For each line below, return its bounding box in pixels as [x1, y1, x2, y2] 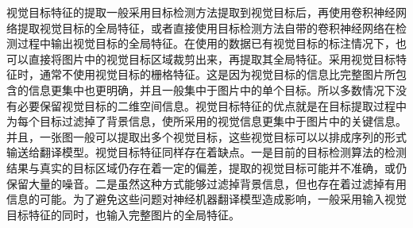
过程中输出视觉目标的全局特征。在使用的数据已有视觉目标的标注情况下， [17, 35, 396, 52]
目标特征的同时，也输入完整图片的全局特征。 [6, 206, 240, 222]
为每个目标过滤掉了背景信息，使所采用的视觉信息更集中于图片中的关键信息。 [6, 113, 407, 129]
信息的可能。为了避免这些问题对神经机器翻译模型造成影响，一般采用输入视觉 [6, 191, 407, 207]
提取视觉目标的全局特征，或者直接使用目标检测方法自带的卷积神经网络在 [17, 19, 396, 36]
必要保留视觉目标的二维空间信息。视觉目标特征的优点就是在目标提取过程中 [17, 97, 407, 114]
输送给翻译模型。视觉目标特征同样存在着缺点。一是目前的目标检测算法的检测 [6, 144, 407, 160]
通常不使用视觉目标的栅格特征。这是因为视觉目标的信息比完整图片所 [39, 66, 396, 83]
